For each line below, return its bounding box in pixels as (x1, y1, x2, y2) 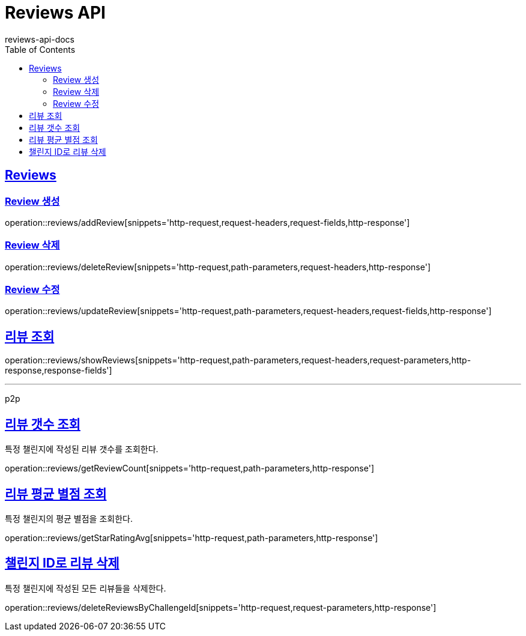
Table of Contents (5, 44, 76, 55)
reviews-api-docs (5, 34, 74, 44)
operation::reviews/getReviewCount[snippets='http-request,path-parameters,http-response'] (5, 463, 374, 474)
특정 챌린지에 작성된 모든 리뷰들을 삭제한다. (5, 583, 166, 593)
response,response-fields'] (5, 365, 112, 376)
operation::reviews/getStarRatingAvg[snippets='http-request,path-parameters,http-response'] (5, 533, 378, 543)
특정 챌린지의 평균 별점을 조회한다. (5, 513, 133, 524)
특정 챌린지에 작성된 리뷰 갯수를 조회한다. (5, 444, 159, 455)
